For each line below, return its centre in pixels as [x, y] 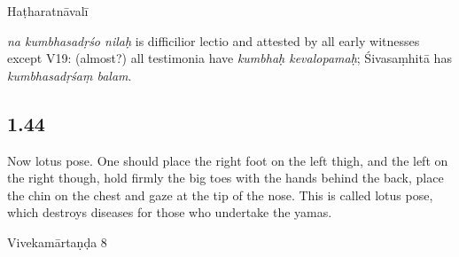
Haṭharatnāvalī [48, 11]
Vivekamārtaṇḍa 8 [57, 241]
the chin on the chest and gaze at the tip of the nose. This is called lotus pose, [220, 195]
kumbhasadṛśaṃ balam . [70, 75]
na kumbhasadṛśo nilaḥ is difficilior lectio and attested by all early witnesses [214, 40]
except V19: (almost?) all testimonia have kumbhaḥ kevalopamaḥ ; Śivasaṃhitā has [229, 58]
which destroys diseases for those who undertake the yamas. [170, 212]
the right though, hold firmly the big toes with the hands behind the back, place [226, 178]
